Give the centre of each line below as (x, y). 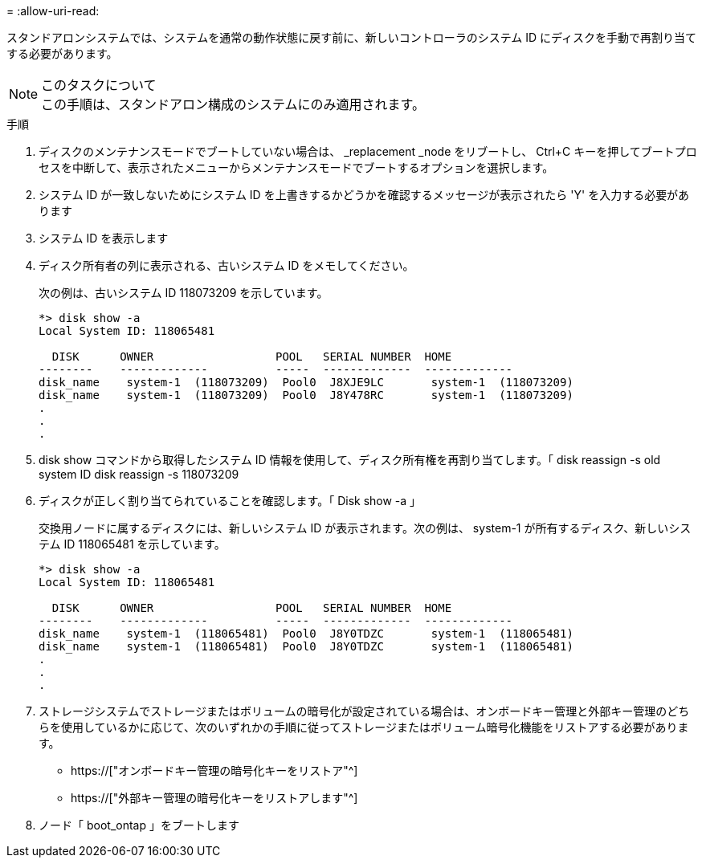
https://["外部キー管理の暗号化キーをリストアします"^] (214, 798)
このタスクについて (99, 85)
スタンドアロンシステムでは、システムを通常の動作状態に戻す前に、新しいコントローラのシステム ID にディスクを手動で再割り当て (352, 37)
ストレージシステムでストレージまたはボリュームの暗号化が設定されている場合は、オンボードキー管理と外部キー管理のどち (364, 711)
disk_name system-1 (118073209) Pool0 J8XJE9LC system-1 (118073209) (306, 382)
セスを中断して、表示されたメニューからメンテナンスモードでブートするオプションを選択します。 (296, 167)
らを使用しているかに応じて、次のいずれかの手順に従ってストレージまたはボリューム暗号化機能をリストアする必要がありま (364, 727)
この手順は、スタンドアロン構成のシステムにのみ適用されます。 (233, 104)
